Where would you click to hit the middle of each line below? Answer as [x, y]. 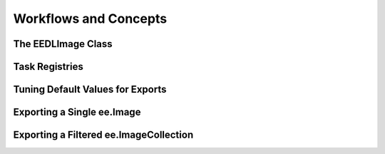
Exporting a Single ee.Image [77, 112]
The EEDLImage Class [63, 44]
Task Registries [48, 67]
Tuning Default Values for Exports [90, 89]
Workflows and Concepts [90, 19]
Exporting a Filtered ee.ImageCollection [103, 135]
